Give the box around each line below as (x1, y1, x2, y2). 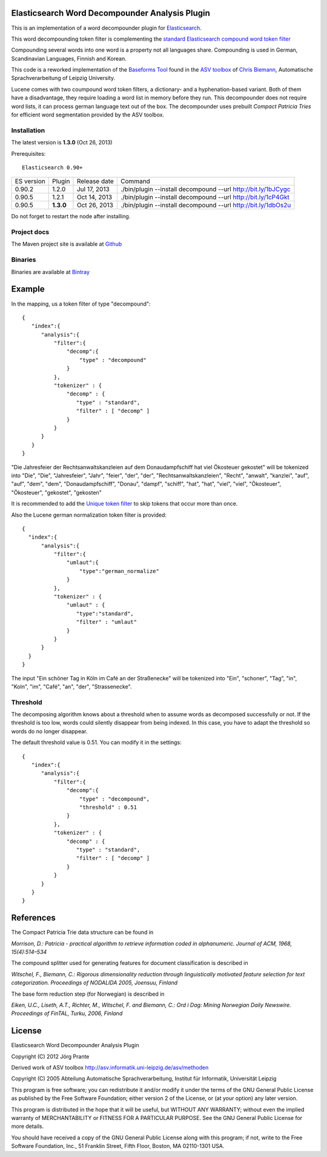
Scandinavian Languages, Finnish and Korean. (11, 55, 127, 62)
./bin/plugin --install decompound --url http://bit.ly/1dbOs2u (120, 201, 291, 209)
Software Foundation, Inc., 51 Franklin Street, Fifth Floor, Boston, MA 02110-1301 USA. (11, 1142, 225, 1150)
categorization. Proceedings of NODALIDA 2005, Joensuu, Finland (11, 979, 178, 987)
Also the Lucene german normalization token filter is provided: (11, 511, 167, 518)
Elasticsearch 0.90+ (22, 164, 83, 171)
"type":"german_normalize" (79, 568, 160, 574)
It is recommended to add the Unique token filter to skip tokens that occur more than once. (11, 500, 238, 508)
